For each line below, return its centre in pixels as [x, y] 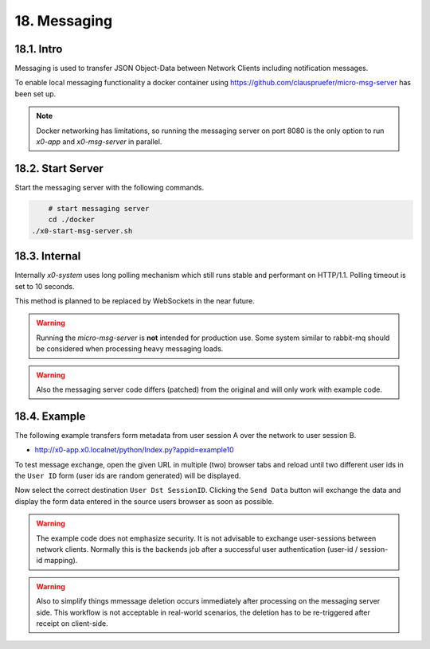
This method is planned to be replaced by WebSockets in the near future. [135, 301]
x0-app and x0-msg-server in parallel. [99, 142]
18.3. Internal [48, 256]
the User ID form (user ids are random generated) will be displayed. [128, 475]
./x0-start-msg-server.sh [82, 231]
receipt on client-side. [72, 623]
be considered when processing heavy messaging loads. [130, 349]
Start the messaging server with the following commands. [109, 187]
